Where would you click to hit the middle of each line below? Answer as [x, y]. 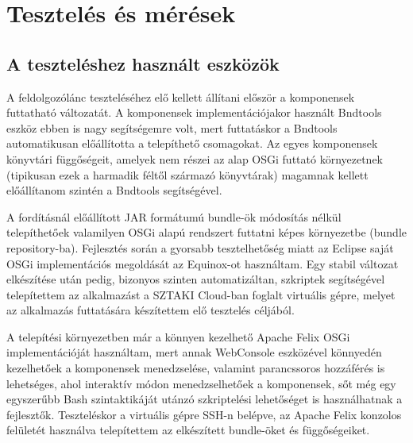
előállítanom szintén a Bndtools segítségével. [114, 190]
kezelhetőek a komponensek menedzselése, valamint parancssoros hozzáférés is [196, 368]
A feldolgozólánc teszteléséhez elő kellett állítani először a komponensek [181, 96]
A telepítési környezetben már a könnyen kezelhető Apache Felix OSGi [178, 336]
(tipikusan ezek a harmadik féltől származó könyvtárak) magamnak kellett [187, 174]
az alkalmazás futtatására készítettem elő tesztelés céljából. [151, 310]
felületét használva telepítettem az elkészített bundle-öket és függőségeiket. [188, 430]
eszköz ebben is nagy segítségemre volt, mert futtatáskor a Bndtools [172, 127]
